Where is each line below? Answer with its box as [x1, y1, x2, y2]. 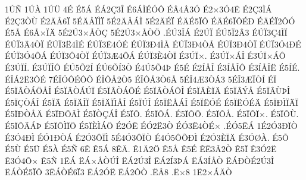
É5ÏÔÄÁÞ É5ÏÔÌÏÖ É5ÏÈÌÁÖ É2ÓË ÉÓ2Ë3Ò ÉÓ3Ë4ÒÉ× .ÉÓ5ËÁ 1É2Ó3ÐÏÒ [5, 119, 298, 131]
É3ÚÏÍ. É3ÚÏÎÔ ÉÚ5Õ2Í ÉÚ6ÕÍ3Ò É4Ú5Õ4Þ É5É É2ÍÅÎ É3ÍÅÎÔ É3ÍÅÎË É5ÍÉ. [5, 61, 300, 73]
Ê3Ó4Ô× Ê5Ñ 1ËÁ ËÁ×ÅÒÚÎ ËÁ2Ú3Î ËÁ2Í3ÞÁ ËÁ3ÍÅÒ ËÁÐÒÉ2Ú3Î [5, 154, 274, 166]
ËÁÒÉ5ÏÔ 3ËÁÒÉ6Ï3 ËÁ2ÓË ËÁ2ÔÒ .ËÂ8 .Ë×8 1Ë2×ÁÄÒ [5, 166, 232, 178]
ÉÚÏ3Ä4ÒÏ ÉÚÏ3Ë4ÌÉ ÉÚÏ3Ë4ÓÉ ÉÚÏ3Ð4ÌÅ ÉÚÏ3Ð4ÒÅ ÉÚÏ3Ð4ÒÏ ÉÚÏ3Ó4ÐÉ [5, 37, 301, 50]
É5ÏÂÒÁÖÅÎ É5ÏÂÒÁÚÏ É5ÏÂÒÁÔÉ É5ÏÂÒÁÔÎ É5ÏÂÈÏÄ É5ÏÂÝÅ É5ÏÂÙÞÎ [5, 84, 291, 97]
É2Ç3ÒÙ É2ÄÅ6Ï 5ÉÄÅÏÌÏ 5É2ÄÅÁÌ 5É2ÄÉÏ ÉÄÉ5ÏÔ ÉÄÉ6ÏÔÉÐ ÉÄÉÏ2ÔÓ [5, 14, 295, 27]
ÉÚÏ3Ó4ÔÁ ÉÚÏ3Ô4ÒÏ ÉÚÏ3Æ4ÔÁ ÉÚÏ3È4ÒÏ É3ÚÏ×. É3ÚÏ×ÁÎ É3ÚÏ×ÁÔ [5, 49, 286, 62]
